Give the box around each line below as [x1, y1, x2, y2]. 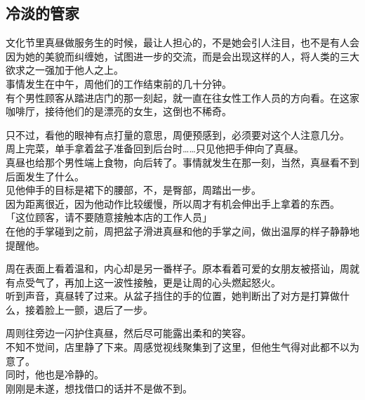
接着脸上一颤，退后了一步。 [25, 302, 153, 316]
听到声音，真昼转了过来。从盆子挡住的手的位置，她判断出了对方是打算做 [6, 288, 340, 303]
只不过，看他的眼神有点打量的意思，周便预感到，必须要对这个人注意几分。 [6, 127, 350, 142]
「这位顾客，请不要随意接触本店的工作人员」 [6, 210, 212, 225]
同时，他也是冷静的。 [6, 367, 104, 382]
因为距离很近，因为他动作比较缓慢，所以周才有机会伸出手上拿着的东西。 [6, 196, 340, 211]
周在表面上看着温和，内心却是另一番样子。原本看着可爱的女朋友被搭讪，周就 [6, 261, 359, 276]
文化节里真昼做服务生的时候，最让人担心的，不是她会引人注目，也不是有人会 [6, 35, 359, 50]
